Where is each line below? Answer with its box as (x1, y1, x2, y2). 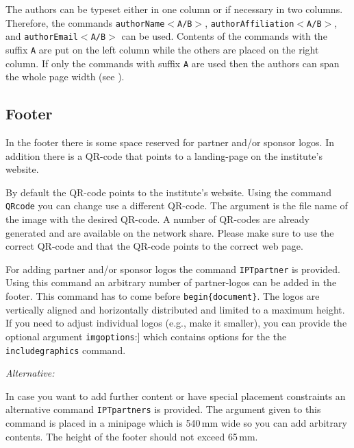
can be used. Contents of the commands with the (121, 29, 327, 43)
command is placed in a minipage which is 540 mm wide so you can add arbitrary (5, 416, 347, 430)
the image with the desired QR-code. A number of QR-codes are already (5, 212, 309, 226)
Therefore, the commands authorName (5, 15, 165, 30)
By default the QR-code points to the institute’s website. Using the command (5, 185, 331, 199)
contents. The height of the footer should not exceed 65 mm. (5, 429, 258, 443)
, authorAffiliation (205, 15, 294, 30)
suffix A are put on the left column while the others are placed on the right (5, 42, 319, 56)
